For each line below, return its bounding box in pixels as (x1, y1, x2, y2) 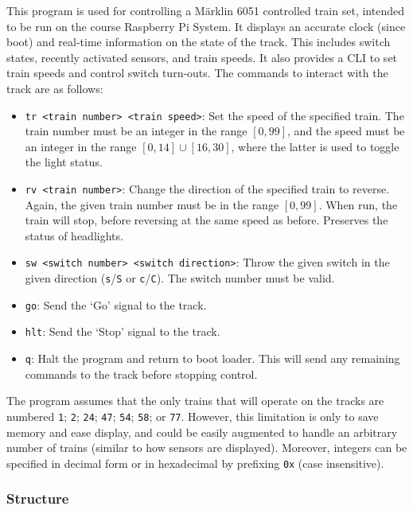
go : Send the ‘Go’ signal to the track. (25, 296, 207, 313)
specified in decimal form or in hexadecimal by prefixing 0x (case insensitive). (6, 454, 384, 471)
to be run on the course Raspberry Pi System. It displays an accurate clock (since (6, 18, 406, 34)
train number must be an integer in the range (25, 123, 247, 139)
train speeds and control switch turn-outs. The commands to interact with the (6, 64, 388, 81)
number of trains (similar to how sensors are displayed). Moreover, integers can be (6, 439, 407, 456)
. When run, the (318, 196, 398, 212)
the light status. (25, 154, 103, 170)
